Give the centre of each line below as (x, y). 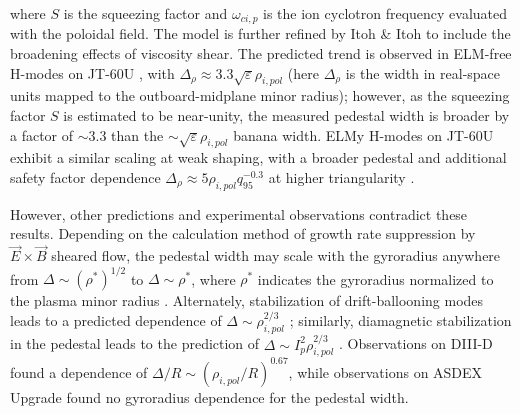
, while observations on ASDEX (385, 371)
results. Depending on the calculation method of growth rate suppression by (243, 233)
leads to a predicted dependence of (116, 320)
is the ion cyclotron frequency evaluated (385, 13)
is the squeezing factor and (145, 13)
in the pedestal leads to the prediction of (135, 343)
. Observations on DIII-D (416, 343)
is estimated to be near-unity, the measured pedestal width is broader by (286, 115)
